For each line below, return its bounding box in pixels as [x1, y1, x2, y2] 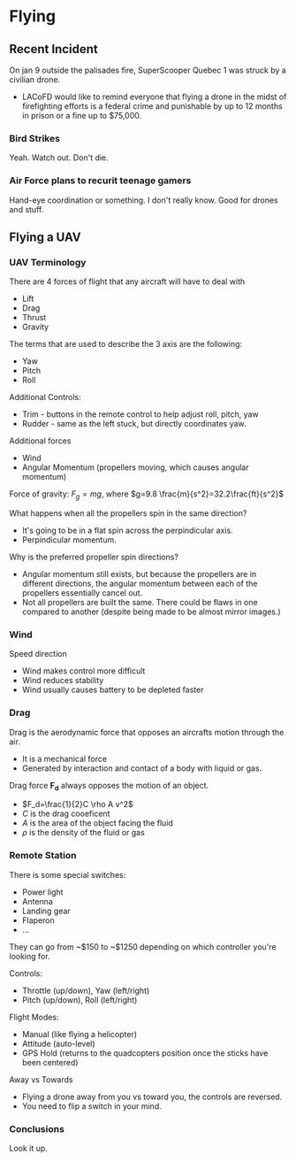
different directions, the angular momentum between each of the [21, 578, 258, 589]
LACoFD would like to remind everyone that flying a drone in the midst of [21, 91, 287, 102]
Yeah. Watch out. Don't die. [9, 152, 109, 163]
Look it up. [9, 1143, 49, 1154]
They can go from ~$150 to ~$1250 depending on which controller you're [9, 941, 277, 952]
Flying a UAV [9, 229, 81, 244]
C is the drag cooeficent [21, 808, 110, 820]
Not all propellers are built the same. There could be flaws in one [21, 597, 258, 608]
